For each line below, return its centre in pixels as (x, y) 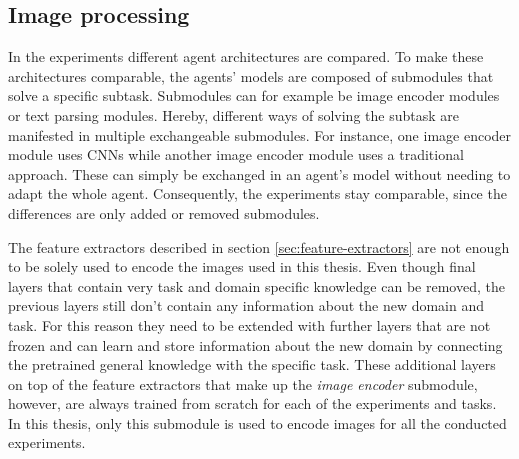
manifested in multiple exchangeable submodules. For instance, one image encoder (260, 134)
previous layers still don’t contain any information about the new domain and (246, 305)
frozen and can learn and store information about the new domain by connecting (255, 344)
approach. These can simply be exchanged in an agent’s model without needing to (259, 173)
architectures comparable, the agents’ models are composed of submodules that (251, 75)
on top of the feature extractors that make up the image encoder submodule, (243, 383)
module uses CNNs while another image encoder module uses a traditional (236, 154)
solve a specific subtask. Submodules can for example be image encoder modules (254, 95)
